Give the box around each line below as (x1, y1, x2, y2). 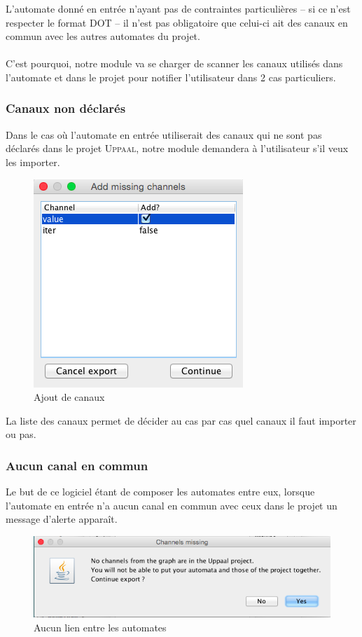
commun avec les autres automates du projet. (6, 29, 200, 43)
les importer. (6, 154, 60, 169)
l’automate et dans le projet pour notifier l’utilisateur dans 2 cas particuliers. (6, 69, 336, 84)
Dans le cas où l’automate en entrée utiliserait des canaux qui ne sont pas (6, 127, 322, 142)
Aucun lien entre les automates (34, 619, 167, 634)
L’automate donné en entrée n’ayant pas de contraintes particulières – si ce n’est (6, 1, 351, 15)
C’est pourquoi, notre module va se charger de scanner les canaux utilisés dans (6, 56, 343, 71)
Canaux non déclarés (6, 100, 126, 117)
